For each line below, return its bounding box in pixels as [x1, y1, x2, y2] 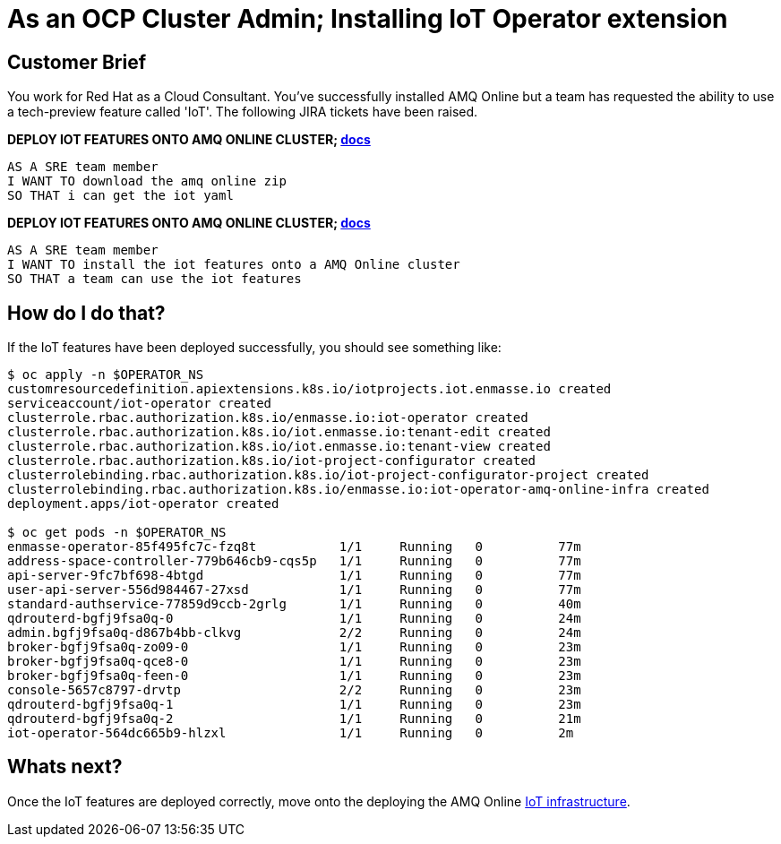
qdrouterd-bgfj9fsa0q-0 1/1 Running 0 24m [7, 611, 581, 626]
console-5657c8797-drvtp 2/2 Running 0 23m [7, 683, 581, 698]
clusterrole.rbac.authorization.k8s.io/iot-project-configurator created [7, 453, 536, 469]
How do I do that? [7, 301, 166, 324]
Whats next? [7, 755, 123, 779]
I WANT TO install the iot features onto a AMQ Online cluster [7, 257, 460, 272]
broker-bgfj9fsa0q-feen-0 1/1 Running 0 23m [7, 668, 581, 684]
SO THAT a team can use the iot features [7, 271, 302, 287]
